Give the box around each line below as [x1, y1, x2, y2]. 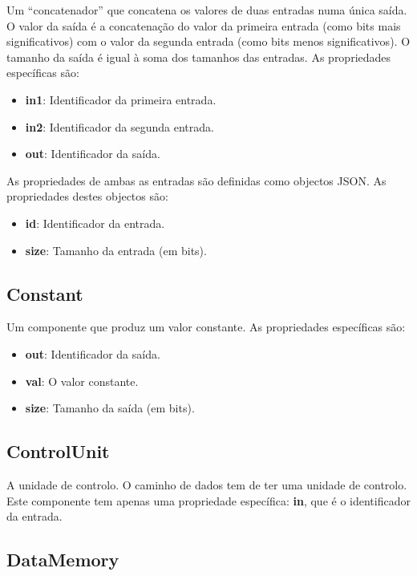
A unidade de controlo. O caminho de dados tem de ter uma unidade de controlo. [6, 476, 407, 493]
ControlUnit [6, 439, 110, 464]
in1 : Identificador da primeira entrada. [25, 91, 217, 107]
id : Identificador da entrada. [25, 214, 165, 231]
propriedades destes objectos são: [6, 188, 168, 205]
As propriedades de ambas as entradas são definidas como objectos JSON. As [6, 172, 387, 189]
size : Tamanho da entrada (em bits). [25, 241, 207, 258]
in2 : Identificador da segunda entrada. [25, 118, 214, 135]
